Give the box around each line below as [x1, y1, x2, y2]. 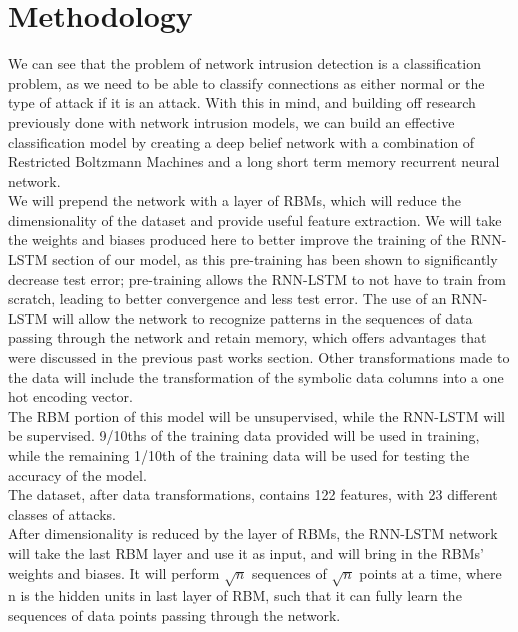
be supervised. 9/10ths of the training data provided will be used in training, [8, 425, 480, 446]
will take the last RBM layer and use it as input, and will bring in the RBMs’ [8, 542, 484, 563]
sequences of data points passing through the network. [8, 604, 341, 625]
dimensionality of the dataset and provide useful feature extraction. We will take [8, 209, 502, 230]
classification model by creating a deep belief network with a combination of [8, 131, 475, 152]
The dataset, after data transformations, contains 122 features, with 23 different [8, 484, 498, 505]
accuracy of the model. [8, 464, 147, 485]
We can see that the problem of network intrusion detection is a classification [8, 53, 481, 74]
